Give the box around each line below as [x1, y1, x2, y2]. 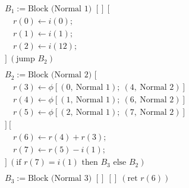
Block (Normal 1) [27, 5, 92, 14]
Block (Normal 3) [27, 174, 92, 183]
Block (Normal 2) [27, 71, 92, 80]
